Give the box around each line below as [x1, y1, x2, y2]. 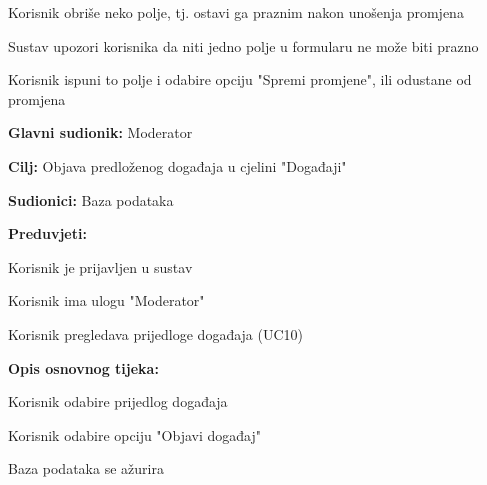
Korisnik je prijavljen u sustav [8, 256, 193, 277]
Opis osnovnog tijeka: [8, 357, 159, 378]
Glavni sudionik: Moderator [8, 122, 193, 143]
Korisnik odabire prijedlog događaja [8, 391, 228, 412]
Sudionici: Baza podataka [8, 189, 174, 210]
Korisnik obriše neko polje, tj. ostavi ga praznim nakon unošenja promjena [8, 2, 464, 22]
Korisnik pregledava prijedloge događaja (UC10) [8, 323, 304, 344]
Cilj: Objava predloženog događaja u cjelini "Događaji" [8, 155, 347, 176]
